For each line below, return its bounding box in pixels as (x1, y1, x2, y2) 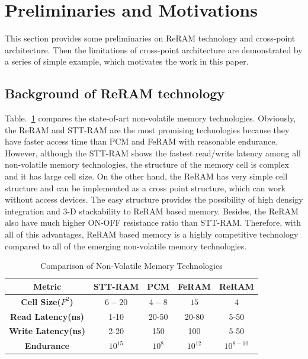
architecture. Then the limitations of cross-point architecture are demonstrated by (5, 43, 303, 56)
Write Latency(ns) (9, 325, 85, 337)
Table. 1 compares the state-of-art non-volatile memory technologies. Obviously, (5, 112, 296, 124)
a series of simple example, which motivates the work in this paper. (5, 55, 249, 68)
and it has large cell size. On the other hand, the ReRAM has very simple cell (5, 170, 288, 182)
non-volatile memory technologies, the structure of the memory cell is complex (5, 158, 289, 171)
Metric (33, 280, 62, 292)
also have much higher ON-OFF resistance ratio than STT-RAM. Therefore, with (5, 216, 301, 229)
